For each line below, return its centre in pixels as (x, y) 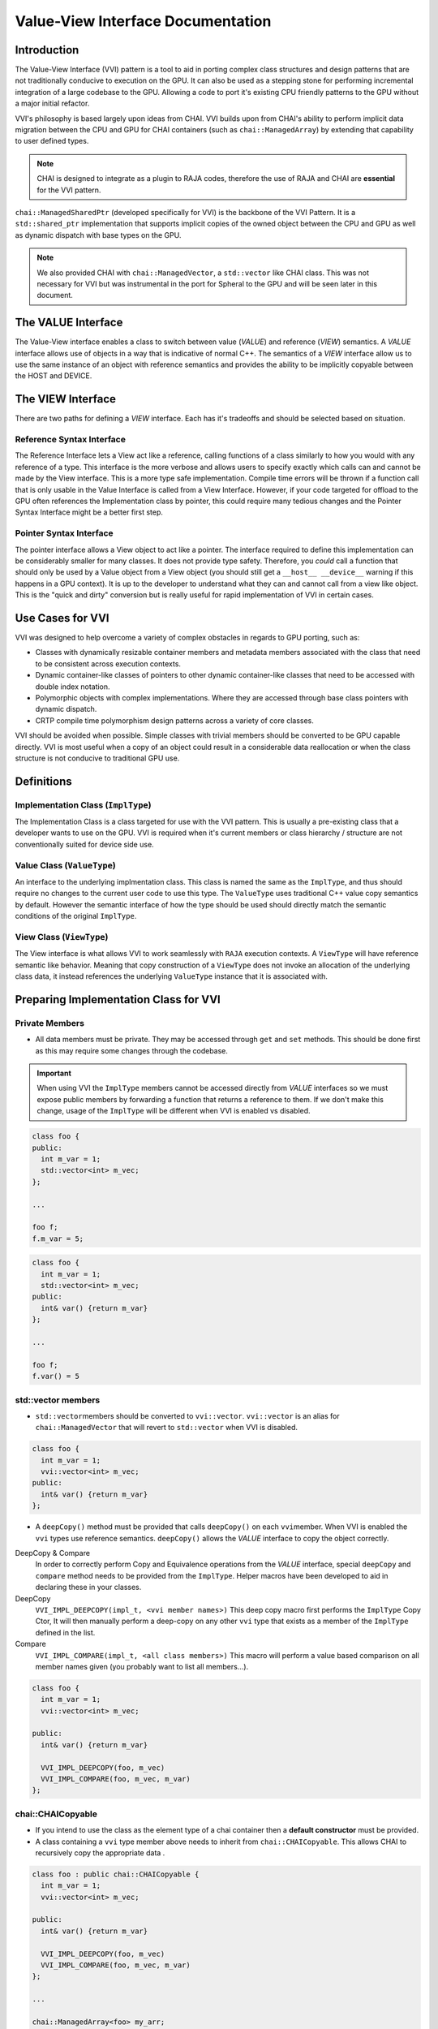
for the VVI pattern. (69, 190)
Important (54, 1073)
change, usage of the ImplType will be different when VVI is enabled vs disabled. (174, 1111)
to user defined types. (52, 141)
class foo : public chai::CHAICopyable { (116, 1874)
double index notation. (73, 687)
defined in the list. (65, 1632)
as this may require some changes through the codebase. (132, 1050)
